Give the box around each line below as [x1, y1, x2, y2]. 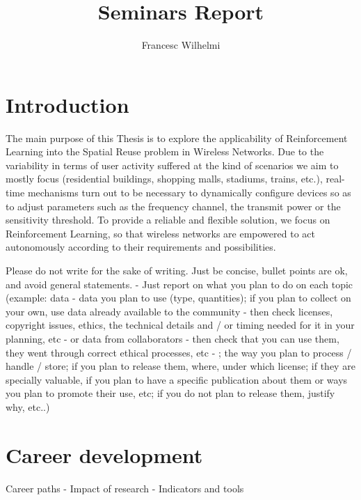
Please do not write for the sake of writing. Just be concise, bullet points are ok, [6, 263, 348, 277]
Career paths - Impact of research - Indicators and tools [6, 481, 244, 495]
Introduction [6, 90, 129, 118]
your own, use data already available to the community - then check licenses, [6, 304, 333, 318]
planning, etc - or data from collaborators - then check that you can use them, [6, 331, 339, 345]
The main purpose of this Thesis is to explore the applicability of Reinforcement [6, 130, 348, 145]
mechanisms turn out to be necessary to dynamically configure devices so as [27, 185, 351, 200]
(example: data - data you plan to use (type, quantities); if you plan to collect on [6, 290, 351, 305]
